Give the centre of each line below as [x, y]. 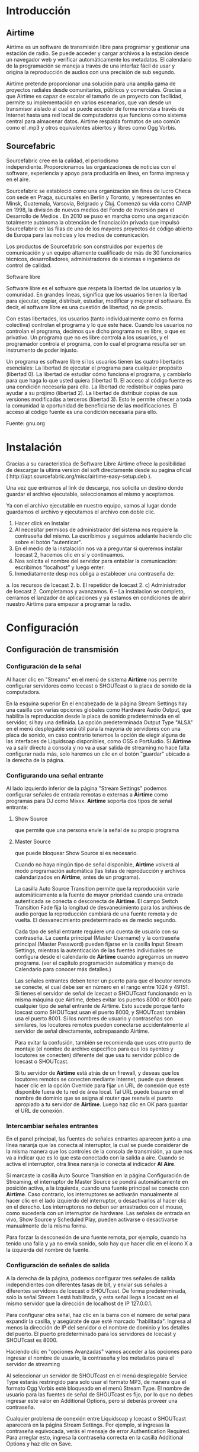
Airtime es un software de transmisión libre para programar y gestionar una [98, 47]
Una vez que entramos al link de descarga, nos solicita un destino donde [95, 487]
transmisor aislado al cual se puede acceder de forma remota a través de [95, 109]
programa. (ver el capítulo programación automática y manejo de [94, 963]
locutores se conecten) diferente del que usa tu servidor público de [97, 1055]
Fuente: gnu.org [26, 423]
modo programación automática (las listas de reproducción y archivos [100, 870]
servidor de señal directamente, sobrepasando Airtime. [82, 1031]
